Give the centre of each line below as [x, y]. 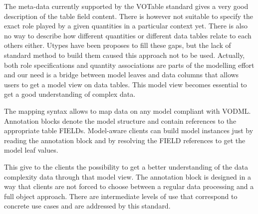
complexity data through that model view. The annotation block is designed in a [128, 176]
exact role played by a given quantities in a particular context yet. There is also [126, 26]
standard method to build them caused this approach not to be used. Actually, [125, 55]
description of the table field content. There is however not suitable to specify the [129, 16]
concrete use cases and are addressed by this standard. [87, 206]
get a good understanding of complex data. [70, 94]
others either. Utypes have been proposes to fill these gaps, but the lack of [118, 45]
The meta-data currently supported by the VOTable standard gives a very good [126, 6]
